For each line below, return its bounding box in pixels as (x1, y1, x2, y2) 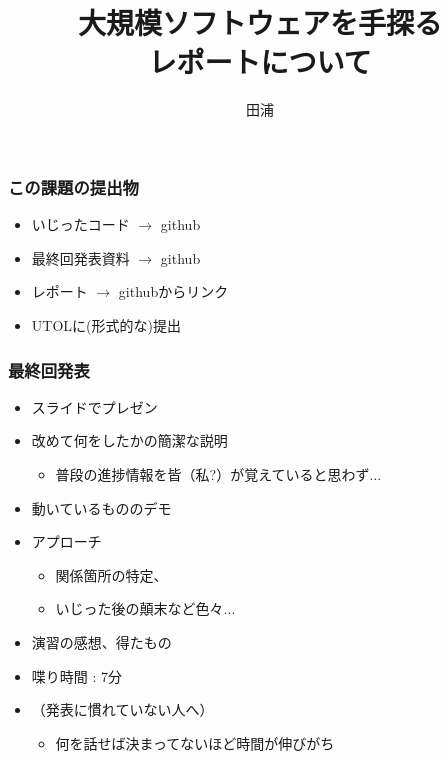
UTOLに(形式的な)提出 (31, 314, 181, 335)
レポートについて (148, 41, 372, 82)
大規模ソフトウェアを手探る (77, 2, 442, 43)
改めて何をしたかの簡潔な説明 (31, 430, 228, 451)
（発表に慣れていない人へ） (31, 699, 214, 720)
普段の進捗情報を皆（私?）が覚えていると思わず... (55, 463, 382, 484)
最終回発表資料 (31, 247, 130, 268)
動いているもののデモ (31, 497, 172, 518)
